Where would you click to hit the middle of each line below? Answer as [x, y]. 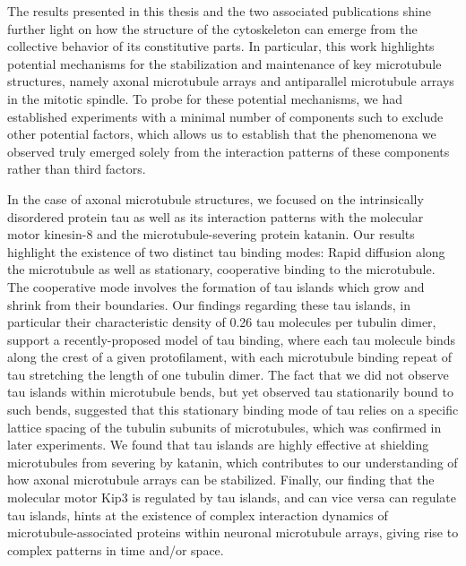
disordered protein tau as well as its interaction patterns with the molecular [216, 216]
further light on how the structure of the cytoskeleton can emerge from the [212, 28]
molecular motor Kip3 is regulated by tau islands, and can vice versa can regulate [232, 497]
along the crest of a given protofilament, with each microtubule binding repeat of [230, 357]
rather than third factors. [77, 169]
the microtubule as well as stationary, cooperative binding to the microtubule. [221, 269]
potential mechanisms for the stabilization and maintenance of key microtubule [224, 63]
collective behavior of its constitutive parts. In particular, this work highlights [221, 46]
